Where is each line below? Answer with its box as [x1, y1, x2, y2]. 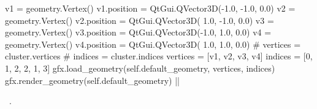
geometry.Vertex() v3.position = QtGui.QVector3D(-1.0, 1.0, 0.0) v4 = [5, 26, 272, 39]
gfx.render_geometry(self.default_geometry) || [5, 73, 180, 86]
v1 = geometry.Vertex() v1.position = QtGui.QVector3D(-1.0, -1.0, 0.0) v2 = [5, 2, 296, 14]
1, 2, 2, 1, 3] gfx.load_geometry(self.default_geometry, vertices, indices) [5, 61, 275, 74]
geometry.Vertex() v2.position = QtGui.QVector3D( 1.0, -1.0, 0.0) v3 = [5, 13, 274, 26]
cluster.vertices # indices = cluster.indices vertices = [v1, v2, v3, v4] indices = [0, [5, 50, 313, 62]
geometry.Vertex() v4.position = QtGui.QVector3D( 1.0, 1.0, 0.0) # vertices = [5, 37, 301, 50]
